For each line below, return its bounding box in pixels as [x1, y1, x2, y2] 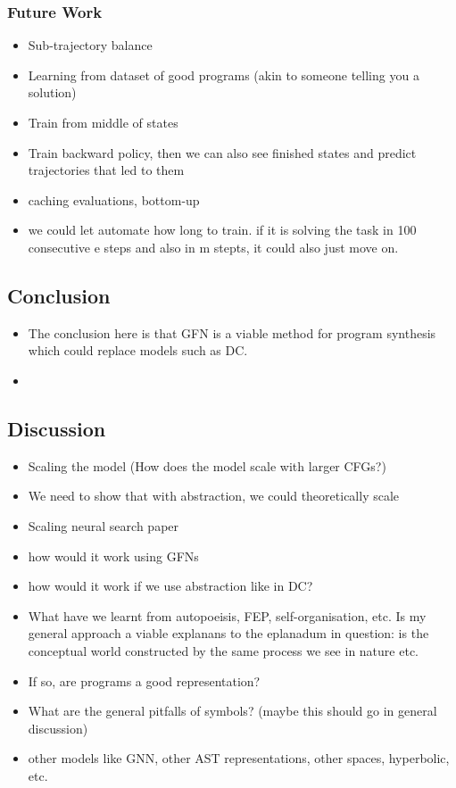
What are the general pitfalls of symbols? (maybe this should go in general [28, 701, 437, 720]
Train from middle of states [28, 113, 178, 131]
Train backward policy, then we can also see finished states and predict [28, 143, 417, 162]
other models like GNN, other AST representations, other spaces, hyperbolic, [28, 749, 450, 767]
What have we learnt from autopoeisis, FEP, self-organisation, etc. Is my [28, 606, 427, 625]
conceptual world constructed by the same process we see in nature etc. [28, 641, 419, 659]
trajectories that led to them [28, 161, 185, 179]
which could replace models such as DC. [28, 341, 248, 360]
